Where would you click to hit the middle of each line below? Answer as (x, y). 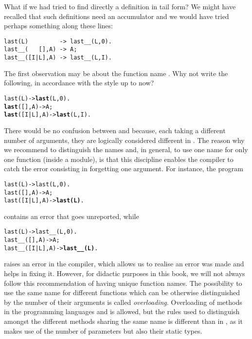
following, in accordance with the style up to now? (79, 83)
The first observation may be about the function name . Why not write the (116, 73)
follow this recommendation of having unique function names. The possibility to (123, 283)
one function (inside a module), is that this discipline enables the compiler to (119, 159)
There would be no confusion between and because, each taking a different (115, 130)
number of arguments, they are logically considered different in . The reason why (124, 140)
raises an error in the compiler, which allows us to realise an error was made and (124, 264)
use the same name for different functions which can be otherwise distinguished (122, 292)
